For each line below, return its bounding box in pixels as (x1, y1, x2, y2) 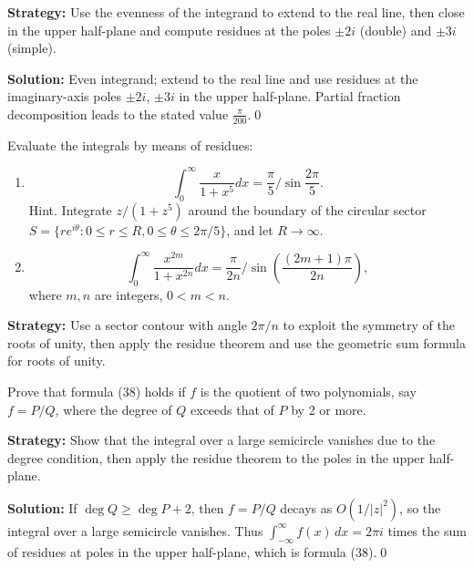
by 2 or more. (291, 399, 366, 418)
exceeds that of (191, 399, 274, 418)
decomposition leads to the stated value (7, 104, 229, 123)
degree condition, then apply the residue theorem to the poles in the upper (7, 448, 426, 467)
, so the (399, 498, 441, 517)
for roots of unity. (7, 351, 106, 370)
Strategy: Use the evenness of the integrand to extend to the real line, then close (7, 3, 465, 21)
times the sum (387, 521, 467, 540)
